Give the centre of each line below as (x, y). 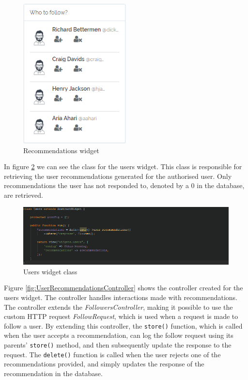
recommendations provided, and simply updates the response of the (104, 364)
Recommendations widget (61, 150)
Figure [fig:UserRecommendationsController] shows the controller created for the (124, 288)
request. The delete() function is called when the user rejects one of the (112, 354)
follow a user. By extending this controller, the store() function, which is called (123, 325)
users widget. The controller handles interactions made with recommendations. (121, 297)
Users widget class (50, 271)
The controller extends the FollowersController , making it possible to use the (118, 307)
